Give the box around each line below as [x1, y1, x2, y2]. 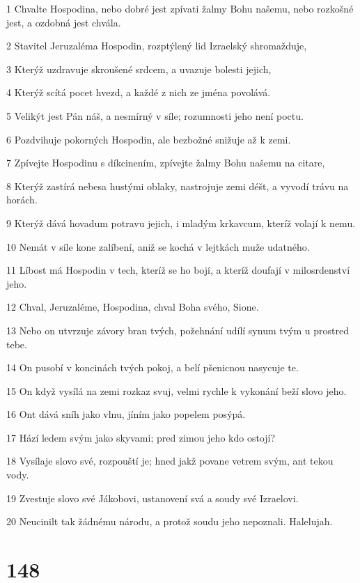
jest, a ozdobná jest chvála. [6, 15, 121, 29]
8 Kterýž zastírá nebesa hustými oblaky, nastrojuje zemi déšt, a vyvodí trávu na [6, 178, 349, 193]
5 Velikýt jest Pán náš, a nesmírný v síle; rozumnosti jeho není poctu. [6, 108, 304, 123]
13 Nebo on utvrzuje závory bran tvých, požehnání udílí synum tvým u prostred [6, 322, 349, 337]
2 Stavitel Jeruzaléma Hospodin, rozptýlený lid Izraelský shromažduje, [6, 38, 307, 53]
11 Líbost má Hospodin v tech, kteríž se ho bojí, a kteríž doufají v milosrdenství [6, 263, 350, 277]
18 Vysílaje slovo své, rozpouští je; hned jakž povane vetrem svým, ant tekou [6, 453, 334, 468]
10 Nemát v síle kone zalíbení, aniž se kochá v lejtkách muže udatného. [6, 239, 310, 254]
